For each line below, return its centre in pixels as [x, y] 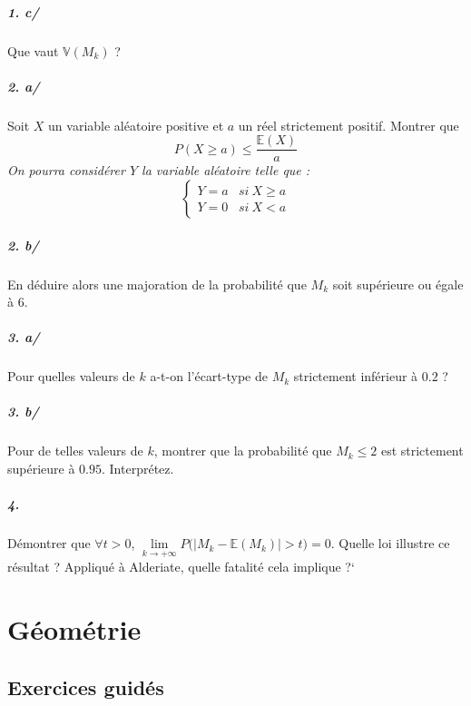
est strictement [422, 451]
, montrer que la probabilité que [243, 451]
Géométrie [74, 629]
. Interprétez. [138, 469]
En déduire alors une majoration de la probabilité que [157, 284]
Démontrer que [49, 543]
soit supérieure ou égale [398, 284]
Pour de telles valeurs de [75, 451]
